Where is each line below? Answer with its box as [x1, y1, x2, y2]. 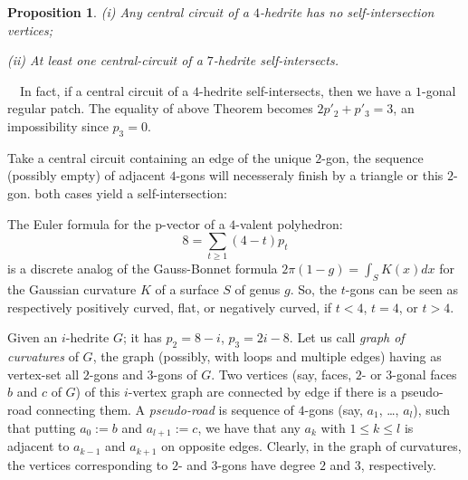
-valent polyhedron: [235, 214, 343, 233]
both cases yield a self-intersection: [34, 183, 227, 202]
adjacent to [7, 437, 70, 456]
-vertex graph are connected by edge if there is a [128, 382, 397, 401]
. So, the [290, 280, 338, 299]
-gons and [89, 364, 143, 383]
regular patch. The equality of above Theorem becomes [7, 99, 313, 118]
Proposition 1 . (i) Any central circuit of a [7, 3, 249, 21]
